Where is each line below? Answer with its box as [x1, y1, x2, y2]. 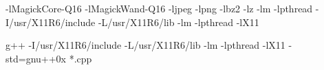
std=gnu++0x [6, 51, 66, 65]
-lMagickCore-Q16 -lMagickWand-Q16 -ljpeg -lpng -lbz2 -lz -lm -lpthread [6, 1, 313, 15]
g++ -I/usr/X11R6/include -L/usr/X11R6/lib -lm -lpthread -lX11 [6, 38, 285, 52]
